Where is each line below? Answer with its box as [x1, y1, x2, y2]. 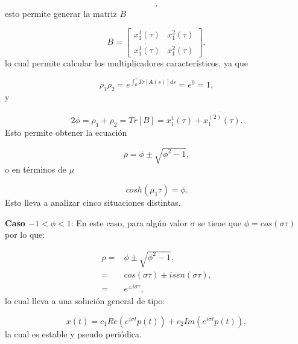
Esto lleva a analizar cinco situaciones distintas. [5, 196, 181, 208]
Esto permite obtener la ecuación [5, 126, 127, 139]
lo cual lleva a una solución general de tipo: [5, 295, 165, 307]
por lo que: [5, 228, 45, 241]
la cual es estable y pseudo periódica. [5, 328, 142, 340]
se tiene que [198, 216, 242, 229]
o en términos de [5, 163, 66, 176]
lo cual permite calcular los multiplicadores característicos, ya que [5, 57, 248, 69]
